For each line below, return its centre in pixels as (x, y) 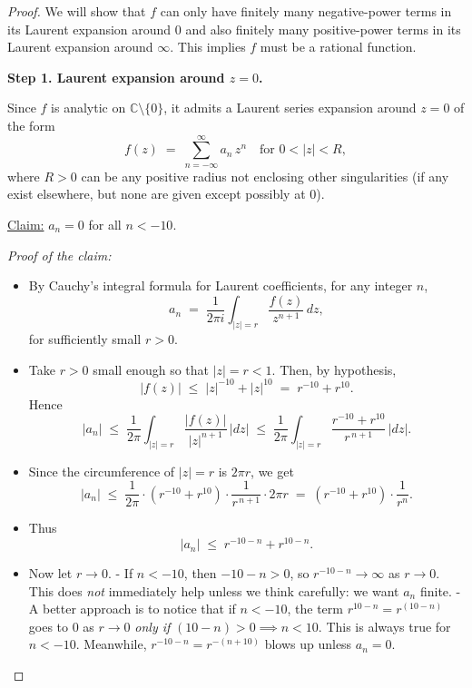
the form (31, 125)
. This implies (208, 47)
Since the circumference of (102, 471)
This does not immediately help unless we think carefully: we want (214, 590)
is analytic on (88, 108)
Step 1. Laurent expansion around (116, 77)
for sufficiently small (85, 339)
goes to (49, 626)
